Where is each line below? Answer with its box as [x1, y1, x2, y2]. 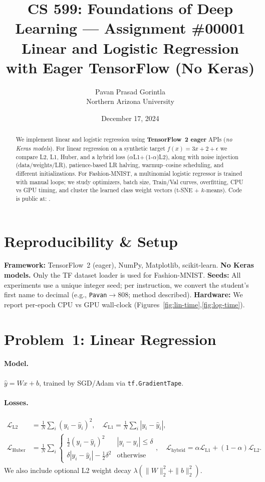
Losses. [4, 397, 29, 407]
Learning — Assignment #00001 [15, 18, 245, 38]
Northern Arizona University [86, 96, 174, 106]
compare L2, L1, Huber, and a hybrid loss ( [16, 152, 130, 161]
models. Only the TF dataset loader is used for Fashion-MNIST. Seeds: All [4, 270, 241, 280]
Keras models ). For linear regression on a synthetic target [16, 144, 165, 152]
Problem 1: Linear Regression [4, 328, 216, 349]
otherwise [117, 452, 146, 459]
